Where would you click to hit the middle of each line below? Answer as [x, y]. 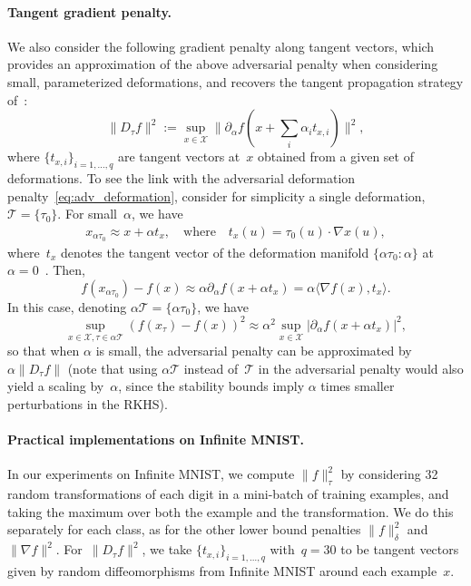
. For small [87, 214]
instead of [211, 368]
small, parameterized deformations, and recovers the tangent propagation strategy [235, 81]
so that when [44, 351]
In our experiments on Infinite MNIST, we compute [151, 474]
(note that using [113, 368]
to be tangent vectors [400, 549]
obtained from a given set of [335, 156]
